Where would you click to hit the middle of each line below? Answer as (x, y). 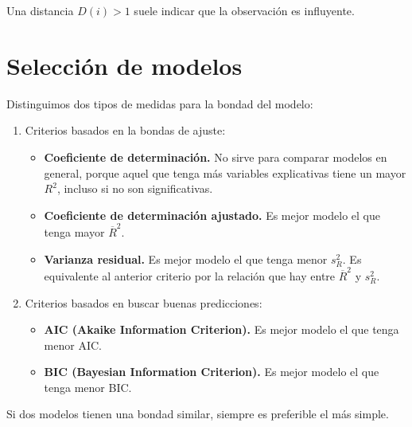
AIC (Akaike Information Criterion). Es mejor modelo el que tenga (222, 329)
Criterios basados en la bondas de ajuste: (125, 130)
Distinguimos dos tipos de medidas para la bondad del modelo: (160, 103)
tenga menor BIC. (88, 387)
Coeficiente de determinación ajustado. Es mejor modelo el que (212, 215)
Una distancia (40, 10)
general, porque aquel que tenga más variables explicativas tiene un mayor (225, 172)
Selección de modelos (124, 65)
